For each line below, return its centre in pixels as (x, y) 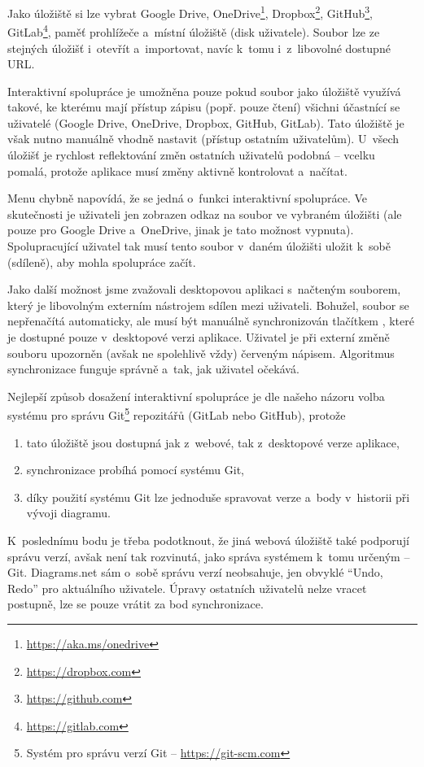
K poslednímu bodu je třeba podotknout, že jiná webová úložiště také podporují (208, 540)
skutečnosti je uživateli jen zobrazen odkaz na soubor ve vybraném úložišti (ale (205, 214)
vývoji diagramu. (68, 513)
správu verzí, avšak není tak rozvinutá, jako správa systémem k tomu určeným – (209, 556)
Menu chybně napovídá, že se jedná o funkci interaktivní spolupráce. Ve (188, 198)
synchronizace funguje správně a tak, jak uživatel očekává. (153, 369)
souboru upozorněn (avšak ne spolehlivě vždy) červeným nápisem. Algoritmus (201, 353)
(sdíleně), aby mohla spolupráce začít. (102, 261)
